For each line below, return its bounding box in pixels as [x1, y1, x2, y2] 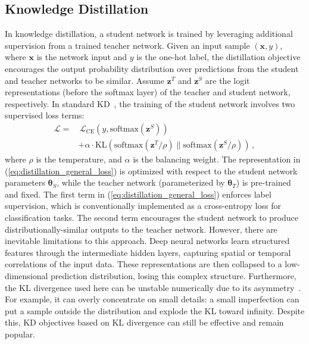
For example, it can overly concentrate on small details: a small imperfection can [5, 293, 299, 305]
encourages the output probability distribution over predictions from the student [5, 62, 299, 74]
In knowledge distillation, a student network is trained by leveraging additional [5, 27, 293, 40]
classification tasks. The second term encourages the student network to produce [5, 211, 298, 223]
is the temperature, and [36, 153, 122, 165]
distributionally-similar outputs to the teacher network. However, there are [5, 223, 277, 235]
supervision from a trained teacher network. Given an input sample [5, 39, 250, 51]
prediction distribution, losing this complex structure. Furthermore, [51, 269, 296, 282]
